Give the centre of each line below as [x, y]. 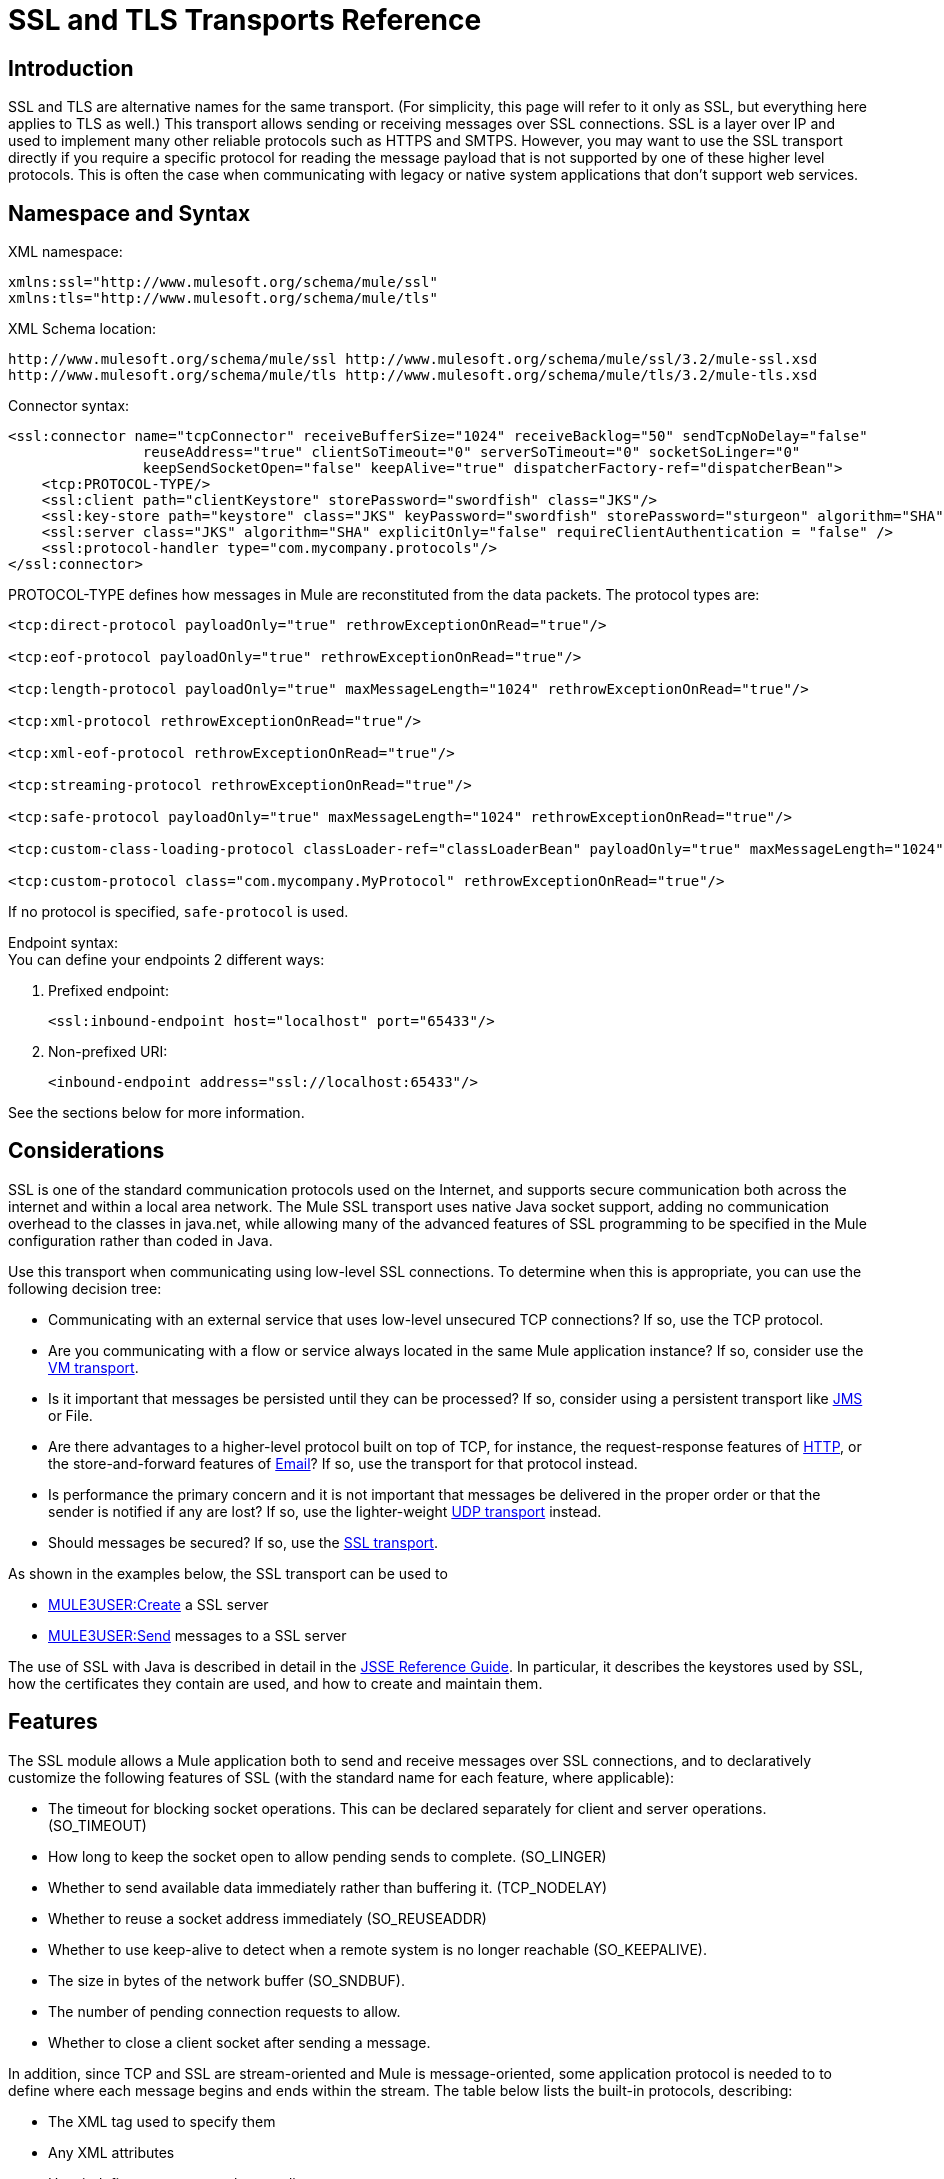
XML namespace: [65, 252]
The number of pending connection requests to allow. [224, 2011]
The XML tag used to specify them [162, 2121]
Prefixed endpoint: [108, 991]
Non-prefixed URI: [108, 1052]
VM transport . [93, 1367]
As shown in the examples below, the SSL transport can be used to [228, 1573]
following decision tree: [85, 1288]
